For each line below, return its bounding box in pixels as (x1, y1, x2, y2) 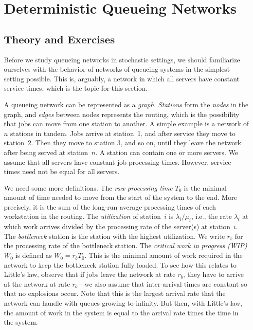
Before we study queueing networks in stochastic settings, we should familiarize (4, 54, 240, 64)
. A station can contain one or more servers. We (95, 147, 238, 157)
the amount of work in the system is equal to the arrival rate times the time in (4, 307, 239, 317)
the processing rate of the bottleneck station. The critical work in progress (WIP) (4, 240, 247, 251)
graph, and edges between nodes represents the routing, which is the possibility (4, 109, 239, 119)
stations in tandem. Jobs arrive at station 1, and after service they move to (10, 128, 235, 138)
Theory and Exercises (4, 31, 115, 46)
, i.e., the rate (191, 211, 232, 221)
